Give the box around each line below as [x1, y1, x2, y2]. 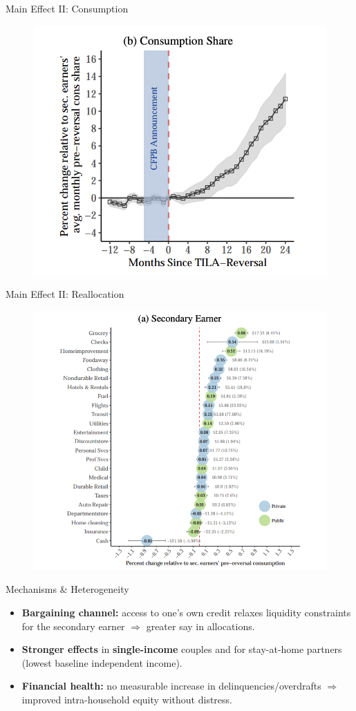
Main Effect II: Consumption [6, 1, 129, 15]
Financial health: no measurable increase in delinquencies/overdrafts [21, 679, 321, 693]
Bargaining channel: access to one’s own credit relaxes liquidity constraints [21, 605, 351, 620]
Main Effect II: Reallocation [6, 287, 124, 301]
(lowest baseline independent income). [21, 655, 182, 670]
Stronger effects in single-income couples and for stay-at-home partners [21, 642, 342, 656]
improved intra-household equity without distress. [21, 692, 232, 707]
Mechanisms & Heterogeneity [6, 582, 129, 596]
